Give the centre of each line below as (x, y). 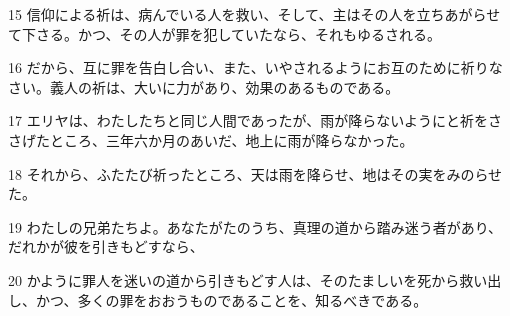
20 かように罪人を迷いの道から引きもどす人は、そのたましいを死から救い (248, 279)
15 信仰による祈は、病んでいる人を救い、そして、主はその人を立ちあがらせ (254, 14)
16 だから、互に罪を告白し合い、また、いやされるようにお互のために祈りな (255, 67)
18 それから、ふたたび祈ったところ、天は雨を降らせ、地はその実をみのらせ (255, 173)
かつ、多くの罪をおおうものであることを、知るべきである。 (231, 299)
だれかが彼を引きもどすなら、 (106, 246)
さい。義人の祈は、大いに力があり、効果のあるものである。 (204, 86)
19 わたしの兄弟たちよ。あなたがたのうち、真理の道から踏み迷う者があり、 (255, 226)
